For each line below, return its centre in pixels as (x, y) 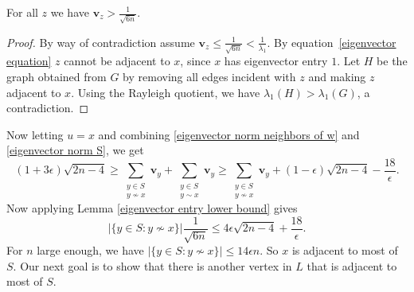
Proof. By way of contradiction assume (101, 42)
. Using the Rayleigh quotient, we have (166, 92)
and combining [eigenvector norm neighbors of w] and (229, 134)
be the (392, 61)
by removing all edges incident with (209, 76)
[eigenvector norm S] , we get (75, 150)
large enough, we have (90, 250)
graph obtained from (57, 76)
